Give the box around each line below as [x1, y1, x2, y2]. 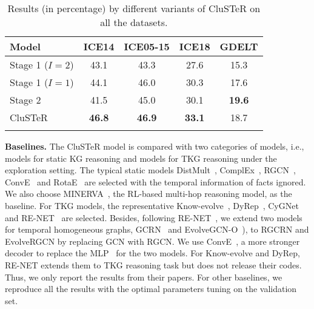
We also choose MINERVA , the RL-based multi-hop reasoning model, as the [5, 187, 292, 200]
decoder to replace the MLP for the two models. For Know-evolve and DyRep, [5, 247, 300, 259]
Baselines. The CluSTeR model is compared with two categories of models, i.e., [5, 140, 304, 152]
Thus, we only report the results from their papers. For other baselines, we [5, 270, 282, 283]
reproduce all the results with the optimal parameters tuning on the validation [5, 282, 297, 295]
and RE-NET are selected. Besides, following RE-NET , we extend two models [5, 211, 302, 224]
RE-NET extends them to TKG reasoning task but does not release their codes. [5, 258, 302, 271]
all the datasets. [100, 15, 168, 29]
